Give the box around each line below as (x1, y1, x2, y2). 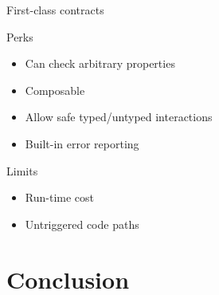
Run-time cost (25, 189, 94, 206)
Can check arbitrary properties (25, 55, 175, 72)
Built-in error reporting (25, 135, 139, 151)
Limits (6, 162, 38, 179)
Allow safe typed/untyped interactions (25, 108, 213, 125)
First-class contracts (6, 2, 104, 18)
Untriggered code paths (25, 215, 139, 232)
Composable (25, 81, 85, 98)
